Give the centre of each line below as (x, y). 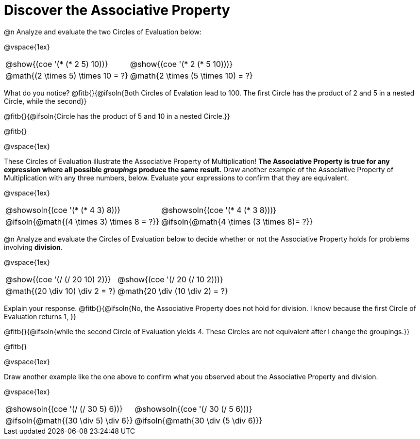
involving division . (33, 247)
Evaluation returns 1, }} (40, 316)
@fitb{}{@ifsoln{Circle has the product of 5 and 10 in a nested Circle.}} (117, 116)
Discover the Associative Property (117, 10)
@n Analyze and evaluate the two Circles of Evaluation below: (103, 32)
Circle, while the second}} (45, 101)
